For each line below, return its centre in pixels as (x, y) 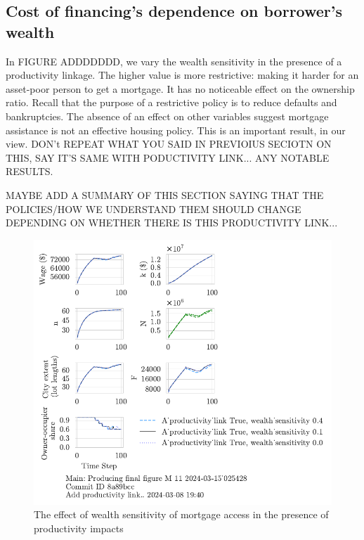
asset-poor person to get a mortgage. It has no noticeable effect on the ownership (180, 88)
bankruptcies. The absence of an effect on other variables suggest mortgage (167, 116)
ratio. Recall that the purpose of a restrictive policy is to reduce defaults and (171, 102)
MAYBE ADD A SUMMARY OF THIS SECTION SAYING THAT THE (165, 194)
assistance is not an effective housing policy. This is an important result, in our (176, 130)
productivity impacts (79, 528)
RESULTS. (30, 171)
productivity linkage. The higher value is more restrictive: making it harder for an (182, 75)
